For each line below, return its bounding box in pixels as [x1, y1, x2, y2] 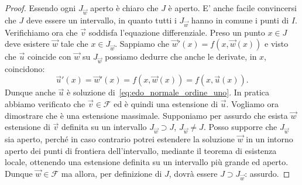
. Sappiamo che [115, 37, 170, 50]
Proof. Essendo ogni [5, 2, 76, 13]
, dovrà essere [169, 167, 218, 179]
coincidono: [5, 62, 45, 74]
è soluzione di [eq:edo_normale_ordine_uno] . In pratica [67, 86, 270, 98]
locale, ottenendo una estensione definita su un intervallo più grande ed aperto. [5, 156, 289, 168]
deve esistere [5, 37, 50, 50]
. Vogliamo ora [226, 98, 279, 110]
